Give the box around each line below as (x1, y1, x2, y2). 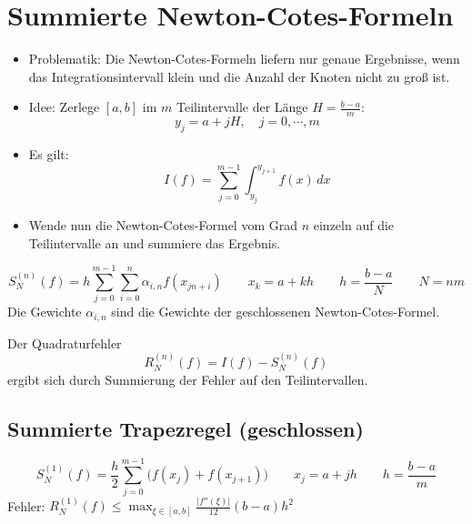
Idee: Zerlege (28, 97, 100, 116)
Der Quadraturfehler (7, 333, 122, 352)
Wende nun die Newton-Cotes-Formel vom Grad (28, 216, 298, 235)
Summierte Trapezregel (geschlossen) (7, 414, 364, 442)
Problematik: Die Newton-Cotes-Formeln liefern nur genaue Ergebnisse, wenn (28, 49, 460, 68)
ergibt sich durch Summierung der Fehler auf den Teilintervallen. (7, 369, 368, 388)
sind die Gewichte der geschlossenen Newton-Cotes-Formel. (111, 302, 440, 321)
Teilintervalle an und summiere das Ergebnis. (28, 233, 281, 252)
